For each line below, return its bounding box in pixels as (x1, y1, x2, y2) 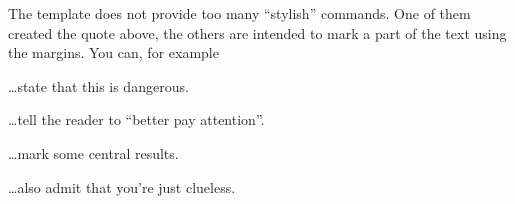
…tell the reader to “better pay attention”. (8, 109, 265, 130)
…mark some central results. (8, 142, 179, 163)
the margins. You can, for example (8, 42, 219, 63)
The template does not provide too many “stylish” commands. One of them (8, 3, 471, 23)
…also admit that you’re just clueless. (8, 176, 236, 197)
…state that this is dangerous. (8, 75, 189, 96)
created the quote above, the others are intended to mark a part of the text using (8, 22, 507, 43)
